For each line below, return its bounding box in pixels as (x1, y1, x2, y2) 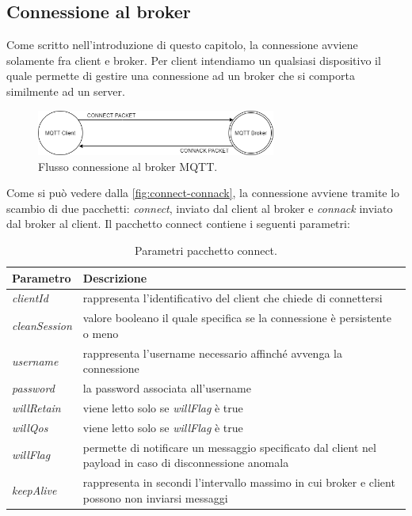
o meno (82, 324, 119, 341)
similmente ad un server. (6, 82, 125, 99)
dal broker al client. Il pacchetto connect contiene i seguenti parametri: (6, 215, 350, 232)
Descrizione (82, 269, 147, 286)
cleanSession (12, 317, 72, 334)
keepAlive (12, 481, 57, 498)
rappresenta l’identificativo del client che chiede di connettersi (82, 290, 383, 306)
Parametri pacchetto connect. (135, 241, 277, 258)
